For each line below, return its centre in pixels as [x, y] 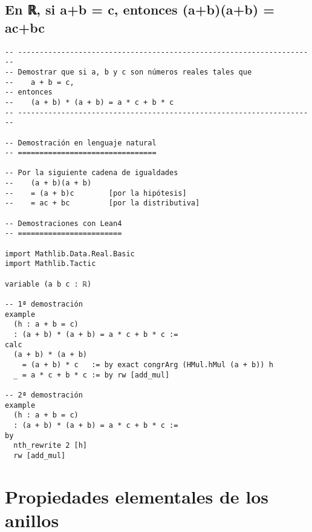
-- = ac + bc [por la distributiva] [102, 203]
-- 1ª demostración [44, 304]
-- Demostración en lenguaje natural [81, 143]
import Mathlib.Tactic [50, 264]
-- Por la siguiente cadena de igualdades [92, 173]
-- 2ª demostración [44, 395]
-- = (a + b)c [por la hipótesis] [96, 193]
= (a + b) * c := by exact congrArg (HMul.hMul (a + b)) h [148, 364]
